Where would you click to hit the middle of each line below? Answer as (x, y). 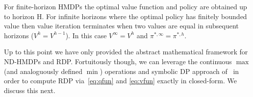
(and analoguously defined (43, 71)
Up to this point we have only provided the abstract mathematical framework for (126, 52)
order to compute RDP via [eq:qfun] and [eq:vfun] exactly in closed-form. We (120, 81)
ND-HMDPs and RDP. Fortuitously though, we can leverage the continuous (118, 61)
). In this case (86, 35)
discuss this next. (30, 90)
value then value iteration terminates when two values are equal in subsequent (121, 26)
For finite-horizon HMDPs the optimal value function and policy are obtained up (126, 6)
